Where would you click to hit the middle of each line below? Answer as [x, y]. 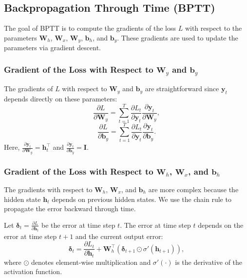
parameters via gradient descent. [52, 48]
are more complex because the [193, 189]
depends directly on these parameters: [61, 98]
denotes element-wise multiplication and [91, 262]
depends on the [221, 225]
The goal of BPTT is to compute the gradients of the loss [90, 28]
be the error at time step [78, 225]
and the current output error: [119, 236]
